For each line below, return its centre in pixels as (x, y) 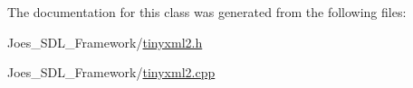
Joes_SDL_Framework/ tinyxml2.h (105, 42)
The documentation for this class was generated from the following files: (207, 12)
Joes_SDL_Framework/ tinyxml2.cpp (111, 72)
